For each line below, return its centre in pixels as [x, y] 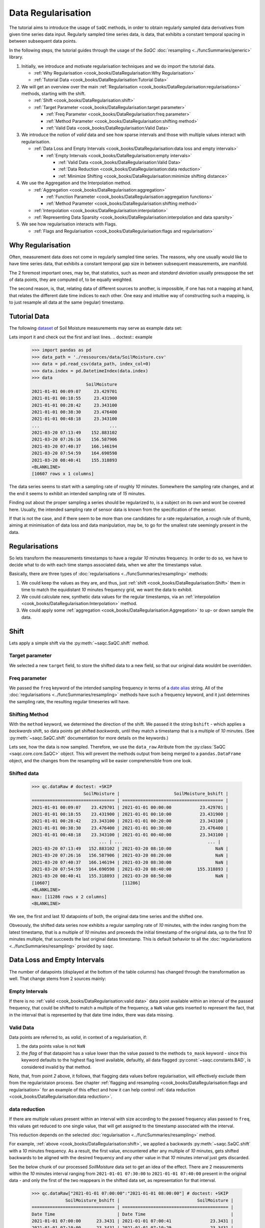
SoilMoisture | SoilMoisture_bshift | [156, 794]
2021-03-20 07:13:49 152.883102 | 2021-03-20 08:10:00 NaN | [130, 848]
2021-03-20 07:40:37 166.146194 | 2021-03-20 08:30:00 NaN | [130, 862]
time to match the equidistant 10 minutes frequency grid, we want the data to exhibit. [107, 590]
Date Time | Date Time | [133, 1214]
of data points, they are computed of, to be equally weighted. [71, 279]
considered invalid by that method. [56, 1067]
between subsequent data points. [43, 41]
